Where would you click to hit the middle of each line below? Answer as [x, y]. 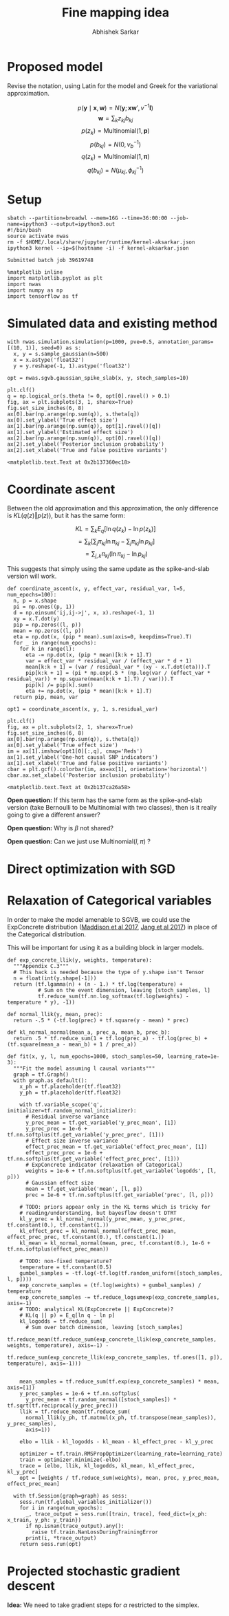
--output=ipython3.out [83, 224]
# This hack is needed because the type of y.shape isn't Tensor [109, 972]
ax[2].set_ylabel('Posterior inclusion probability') [86, 444]
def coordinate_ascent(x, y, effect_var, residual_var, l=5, [97, 589]
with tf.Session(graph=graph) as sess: [70, 1496]
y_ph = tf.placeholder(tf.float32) [70, 1092]
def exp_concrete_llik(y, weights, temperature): [80, 960]
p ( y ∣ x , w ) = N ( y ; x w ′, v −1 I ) [116, 107]
